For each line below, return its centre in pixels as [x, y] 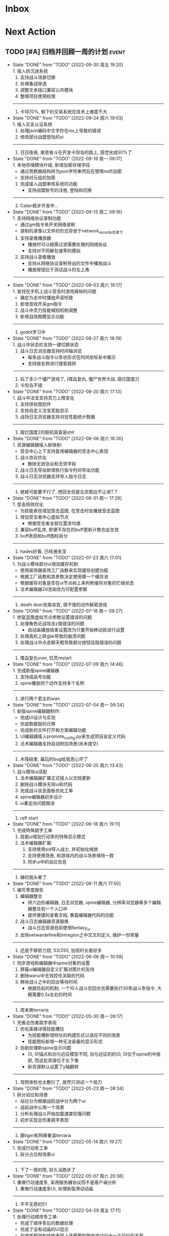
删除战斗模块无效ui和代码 [46, 784]
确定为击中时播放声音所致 [47, 298]
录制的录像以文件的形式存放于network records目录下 [71, 231]
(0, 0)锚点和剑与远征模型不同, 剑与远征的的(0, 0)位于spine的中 [92, 1054]
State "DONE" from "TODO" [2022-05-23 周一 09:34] [68, 1088]
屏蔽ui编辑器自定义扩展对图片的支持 [57, 969]
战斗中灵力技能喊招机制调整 [49, 310]
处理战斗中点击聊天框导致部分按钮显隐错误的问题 [71, 642]
